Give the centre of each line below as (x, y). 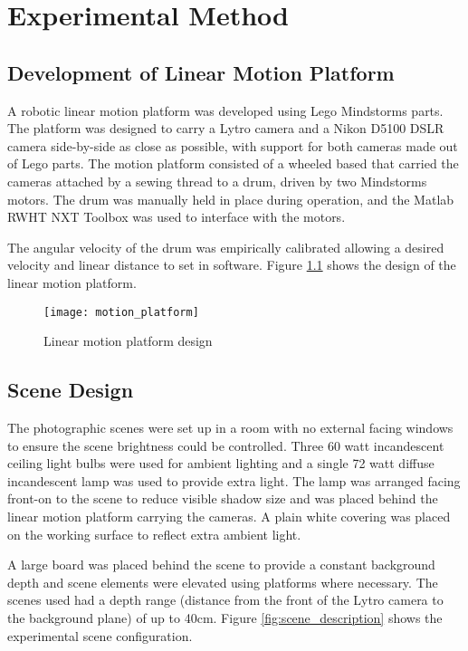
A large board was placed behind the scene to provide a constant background (221, 565)
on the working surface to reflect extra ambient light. (154, 534)
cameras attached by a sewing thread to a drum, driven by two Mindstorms (217, 181)
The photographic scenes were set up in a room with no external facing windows (230, 427)
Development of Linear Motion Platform (201, 72)
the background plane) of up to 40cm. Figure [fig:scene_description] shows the (225, 617)
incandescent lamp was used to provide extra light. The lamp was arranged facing (234, 480)
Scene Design (71, 390)
